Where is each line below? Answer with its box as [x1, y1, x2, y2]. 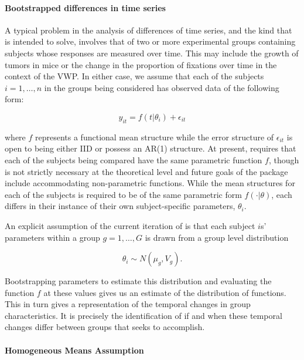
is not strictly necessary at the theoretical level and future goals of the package [5, 165, 288, 177]
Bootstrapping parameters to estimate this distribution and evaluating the [5, 275, 272, 287]
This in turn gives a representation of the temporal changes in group [5, 298, 251, 310]
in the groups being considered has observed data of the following [44, 81, 279, 93]
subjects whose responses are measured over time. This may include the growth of [5, 46, 299, 59]
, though [268, 153, 299, 166]
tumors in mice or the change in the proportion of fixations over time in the [5, 58, 277, 70]
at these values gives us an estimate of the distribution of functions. [43, 286, 286, 298]
